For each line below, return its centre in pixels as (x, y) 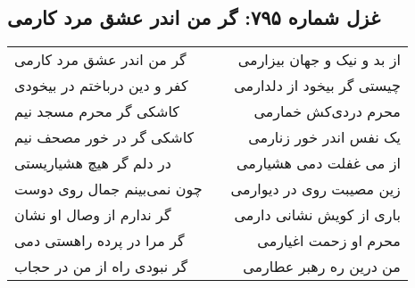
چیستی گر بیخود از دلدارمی (317, 86)
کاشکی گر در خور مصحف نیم (104, 137)
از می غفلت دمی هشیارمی (318, 163)
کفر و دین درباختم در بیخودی (101, 86)
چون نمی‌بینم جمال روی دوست (108, 189)
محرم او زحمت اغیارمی (329, 241)
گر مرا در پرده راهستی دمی (100, 241)
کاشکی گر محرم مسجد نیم (97, 111)
